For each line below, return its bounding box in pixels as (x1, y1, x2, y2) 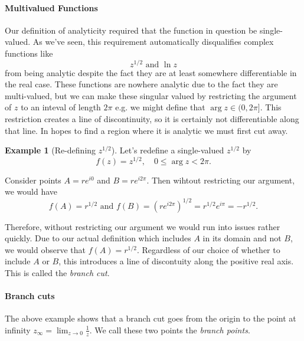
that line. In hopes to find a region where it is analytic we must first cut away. (5, 124, 288, 136)
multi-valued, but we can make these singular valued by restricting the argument (5, 89, 297, 101)
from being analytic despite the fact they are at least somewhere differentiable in (5, 66, 297, 78)
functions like (5, 47, 53, 59)
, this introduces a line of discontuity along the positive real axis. (58, 255, 294, 267)
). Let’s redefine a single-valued (111, 144, 224, 156)
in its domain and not (202, 232, 282, 244)
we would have (5, 185, 58, 198)
